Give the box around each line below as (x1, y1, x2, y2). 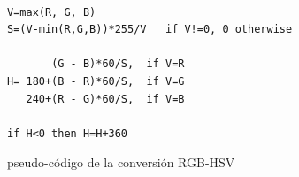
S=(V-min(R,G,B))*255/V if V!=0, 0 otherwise (7, 23, 293, 36)
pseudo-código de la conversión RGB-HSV (7, 153, 235, 172)
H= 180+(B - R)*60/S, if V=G (7, 74, 185, 88)
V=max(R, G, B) (7, 5, 96, 19)
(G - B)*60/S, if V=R (51, 58, 185, 71)
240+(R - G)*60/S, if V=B (26, 92, 185, 105)
